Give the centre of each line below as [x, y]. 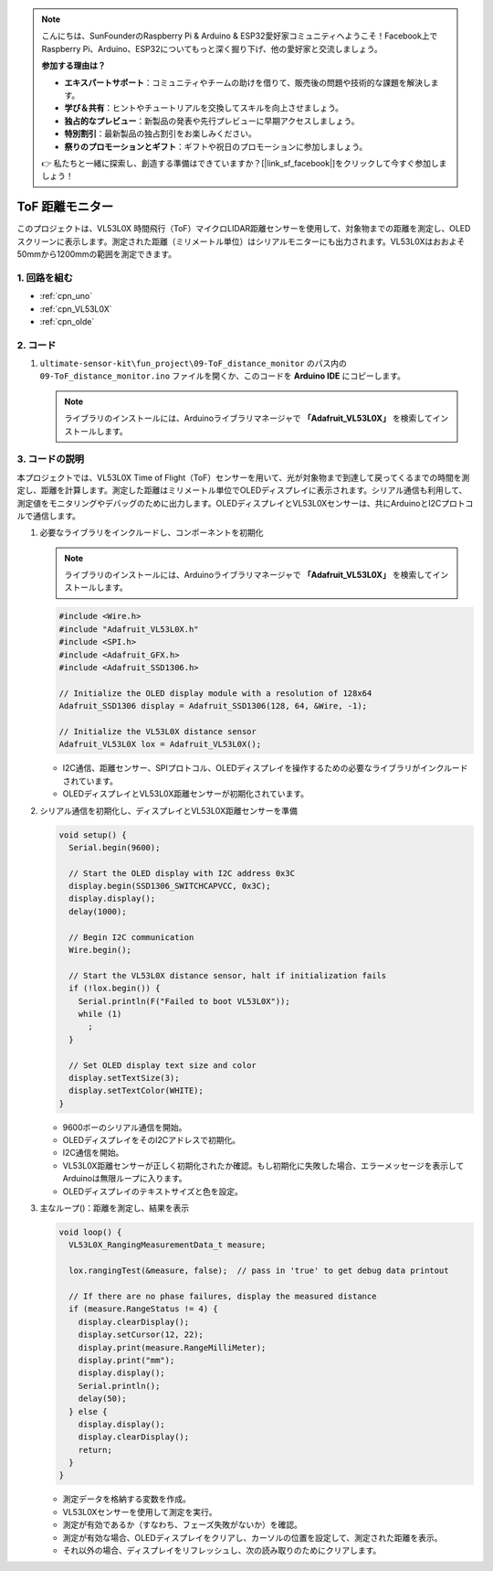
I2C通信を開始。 [93, 1153]
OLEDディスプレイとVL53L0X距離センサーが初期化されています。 [186, 794]
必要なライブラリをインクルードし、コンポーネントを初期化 [152, 533]
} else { [88, 1411]
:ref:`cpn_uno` [66, 296]
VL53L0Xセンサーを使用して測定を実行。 [140, 1512]
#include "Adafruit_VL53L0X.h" [129, 629]
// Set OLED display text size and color [163, 1065]
